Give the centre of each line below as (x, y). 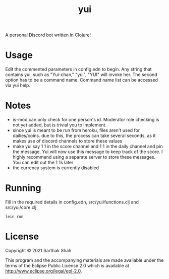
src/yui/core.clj (21, 207)
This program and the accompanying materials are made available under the (84, 260)
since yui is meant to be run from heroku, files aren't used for (76, 130)
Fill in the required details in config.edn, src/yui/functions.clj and (72, 202)
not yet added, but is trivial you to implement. (60, 125)
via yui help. (18, 85)
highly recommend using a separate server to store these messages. (84, 157)
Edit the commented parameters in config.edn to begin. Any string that (79, 69)
